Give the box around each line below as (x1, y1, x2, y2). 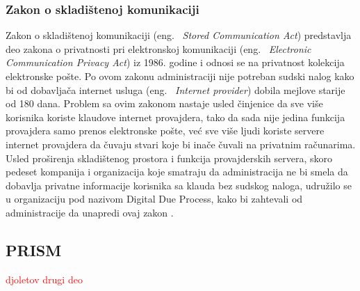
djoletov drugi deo (6, 272, 83, 286)
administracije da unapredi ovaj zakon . (6, 205, 174, 219)
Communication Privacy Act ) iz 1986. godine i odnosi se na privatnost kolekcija (6, 55, 345, 70)
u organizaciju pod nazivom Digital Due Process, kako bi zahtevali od (6, 191, 303, 206)
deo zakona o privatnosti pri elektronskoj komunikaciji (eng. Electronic (6, 41, 311, 56)
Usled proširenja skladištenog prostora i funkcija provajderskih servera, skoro (6, 150, 333, 165)
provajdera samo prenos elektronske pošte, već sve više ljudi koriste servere (6, 123, 325, 138)
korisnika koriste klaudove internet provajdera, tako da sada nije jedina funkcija (6, 109, 345, 124)
